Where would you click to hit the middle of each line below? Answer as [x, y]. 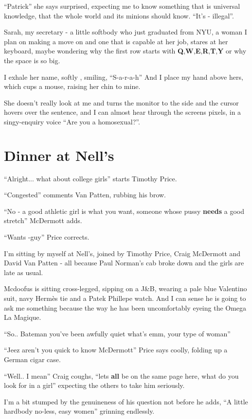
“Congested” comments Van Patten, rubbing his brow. [85, 195]
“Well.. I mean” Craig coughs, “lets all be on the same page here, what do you [121, 375]
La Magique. [23, 317]
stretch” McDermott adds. [43, 220]
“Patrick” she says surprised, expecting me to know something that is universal [122, 6]
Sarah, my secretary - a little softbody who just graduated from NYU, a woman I [126, 32]
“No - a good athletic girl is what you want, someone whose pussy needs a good [124, 211]
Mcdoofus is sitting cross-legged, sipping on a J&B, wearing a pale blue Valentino [126, 288]
